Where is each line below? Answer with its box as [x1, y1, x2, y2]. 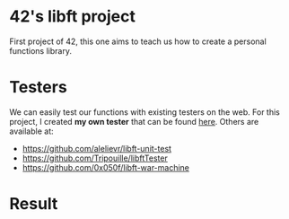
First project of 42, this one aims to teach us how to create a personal [9, 36, 267, 47]
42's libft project [9, 6, 136, 27]
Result [9, 194, 58, 215]
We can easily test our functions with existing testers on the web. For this [9, 106, 280, 118]
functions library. [9, 45, 72, 56]
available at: [9, 126, 54, 136]
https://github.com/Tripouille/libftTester [22, 153, 168, 163]
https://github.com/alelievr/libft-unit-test [22, 143, 172, 153]
